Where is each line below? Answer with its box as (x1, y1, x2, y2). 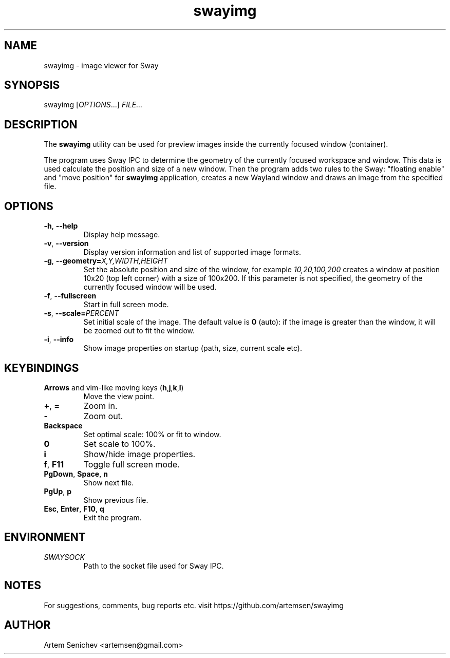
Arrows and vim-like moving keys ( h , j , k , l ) (44, 383, 184, 392)
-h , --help (44, 221, 78, 231)
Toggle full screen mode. (83, 459, 180, 469)
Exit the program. (83, 513, 142, 522)
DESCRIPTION (4, 118, 78, 131)
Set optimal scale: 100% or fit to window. (83, 429, 221, 439)
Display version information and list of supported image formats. (83, 248, 302, 257)
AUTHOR (4, 618, 51, 632)
